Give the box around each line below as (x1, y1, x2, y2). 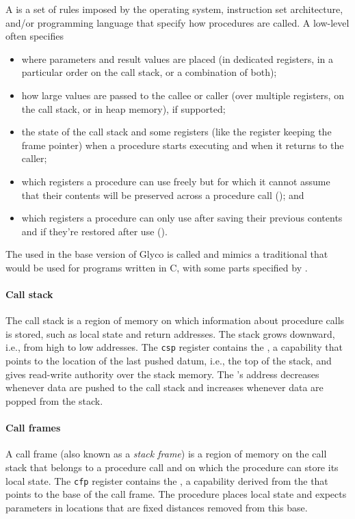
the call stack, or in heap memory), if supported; (21, 101, 226, 116)
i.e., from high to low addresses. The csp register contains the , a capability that (5, 340, 343, 354)
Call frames (5, 421, 61, 435)
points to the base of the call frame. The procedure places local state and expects (5, 487, 347, 501)
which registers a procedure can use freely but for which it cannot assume (21, 174, 330, 188)
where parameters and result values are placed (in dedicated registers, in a (21, 51, 334, 66)
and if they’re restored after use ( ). (21, 224, 168, 238)
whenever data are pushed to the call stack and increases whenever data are (5, 380, 324, 395)
